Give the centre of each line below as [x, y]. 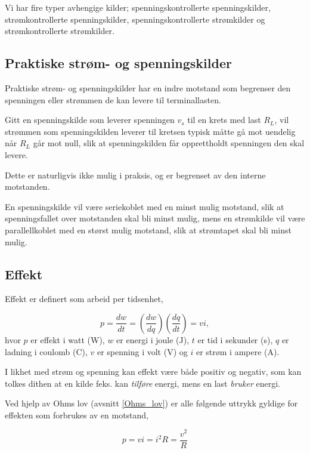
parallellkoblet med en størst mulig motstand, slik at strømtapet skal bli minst [148, 229]
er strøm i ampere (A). [238, 351]
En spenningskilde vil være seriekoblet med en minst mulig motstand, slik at [145, 206]
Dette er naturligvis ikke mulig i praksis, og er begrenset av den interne [135, 175]
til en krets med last [224, 120]
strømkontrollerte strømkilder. [60, 31]
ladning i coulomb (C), [46, 351]
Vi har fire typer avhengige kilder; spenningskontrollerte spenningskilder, [138, 7]
